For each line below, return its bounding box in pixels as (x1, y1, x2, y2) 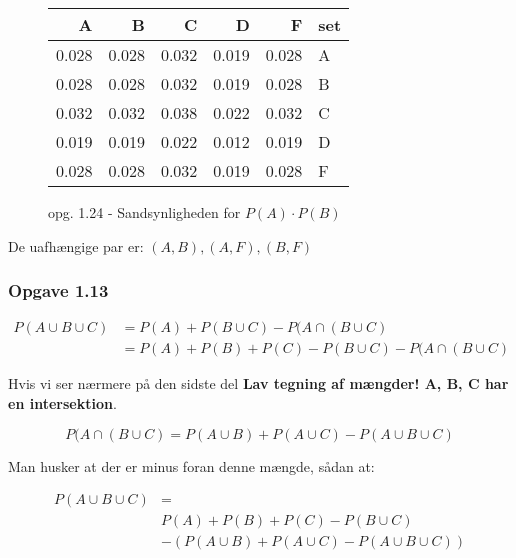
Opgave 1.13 (8, 278, 109, 303)
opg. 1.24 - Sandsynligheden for (48, 202, 241, 222)
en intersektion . (8, 393, 117, 414)
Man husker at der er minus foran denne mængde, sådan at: (8, 455, 375, 476)
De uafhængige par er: (8, 235, 144, 256)
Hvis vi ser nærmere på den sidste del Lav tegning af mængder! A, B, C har (8, 373, 509, 394)
